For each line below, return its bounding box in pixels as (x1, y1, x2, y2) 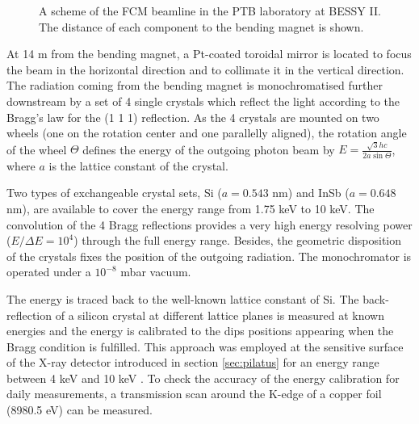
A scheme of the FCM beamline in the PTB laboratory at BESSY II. (39, 2, 381, 19)
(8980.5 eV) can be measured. (6, 401, 153, 418)
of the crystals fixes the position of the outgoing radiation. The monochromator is (6, 247, 412, 264)
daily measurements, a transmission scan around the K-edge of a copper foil (6, 385, 382, 402)
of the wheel (6, 141, 67, 157)
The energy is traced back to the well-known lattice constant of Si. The (6, 290, 359, 307)
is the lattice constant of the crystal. (48, 157, 228, 174)
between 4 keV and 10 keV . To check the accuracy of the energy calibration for (6, 369, 400, 386)
